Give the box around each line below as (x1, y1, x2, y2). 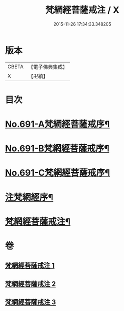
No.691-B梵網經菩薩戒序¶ (5, 143, 109, 154)
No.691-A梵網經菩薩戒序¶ (5, 119, 110, 130)
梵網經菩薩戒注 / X (45, 4, 120, 16)
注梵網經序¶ (5, 191, 53, 203)
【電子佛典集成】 (28, 63, 68, 70)
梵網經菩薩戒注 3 (5, 298, 56, 307)
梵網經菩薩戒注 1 (5, 261, 55, 270)
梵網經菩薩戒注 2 (5, 280, 56, 288)
